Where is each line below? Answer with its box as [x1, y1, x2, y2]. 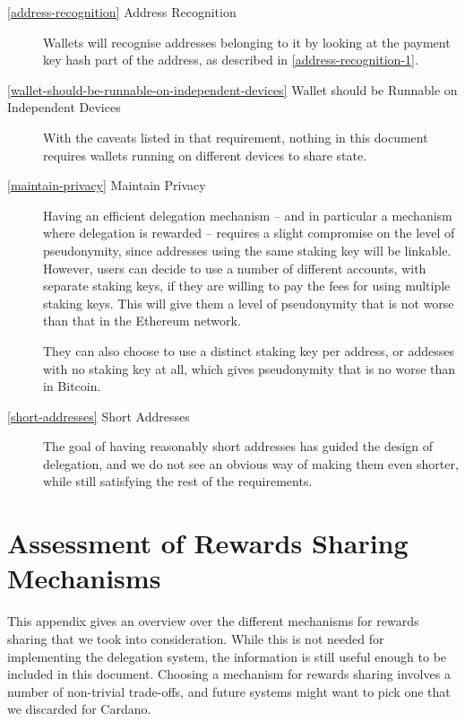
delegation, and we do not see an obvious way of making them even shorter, [43, 454, 459, 473]
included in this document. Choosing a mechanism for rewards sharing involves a [7, 665, 451, 683]
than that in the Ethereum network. [43, 311, 241, 330]
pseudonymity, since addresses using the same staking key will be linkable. [43, 240, 452, 259]
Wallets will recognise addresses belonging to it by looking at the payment [43, 32, 451, 51]
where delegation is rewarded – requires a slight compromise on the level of [43, 223, 455, 242]
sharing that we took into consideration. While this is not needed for [7, 629, 384, 647]
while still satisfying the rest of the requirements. [43, 472, 313, 491]
